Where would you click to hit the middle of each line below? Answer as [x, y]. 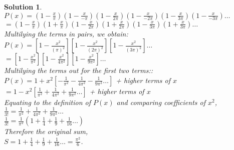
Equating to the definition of [47, 102]
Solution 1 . [23, 6]
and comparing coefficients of [161, 102]
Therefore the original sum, [46, 131]
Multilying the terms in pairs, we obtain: [66, 33]
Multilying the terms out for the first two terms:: [79, 70]
